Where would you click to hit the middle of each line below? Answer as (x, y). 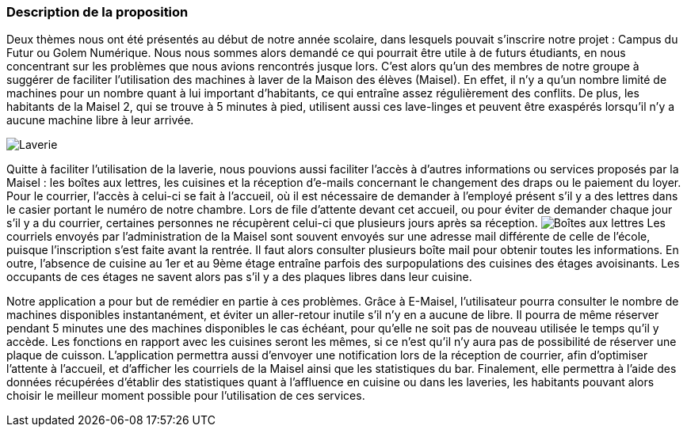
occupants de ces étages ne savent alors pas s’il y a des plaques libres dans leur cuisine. (239, 277)
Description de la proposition (97, 12)
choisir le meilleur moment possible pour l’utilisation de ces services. (186, 396)
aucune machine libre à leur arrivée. (100, 120)
